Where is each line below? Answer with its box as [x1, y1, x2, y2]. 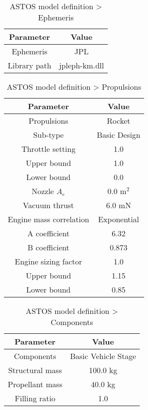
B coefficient [27, 242, 69, 253]
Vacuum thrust [23, 199, 74, 211]
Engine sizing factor [15, 256, 82, 267]
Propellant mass [8, 378, 63, 390]
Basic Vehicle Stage [70, 350, 136, 361]
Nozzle [32, 185, 54, 197]
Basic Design [97, 129, 141, 140]
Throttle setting [21, 143, 76, 154]
